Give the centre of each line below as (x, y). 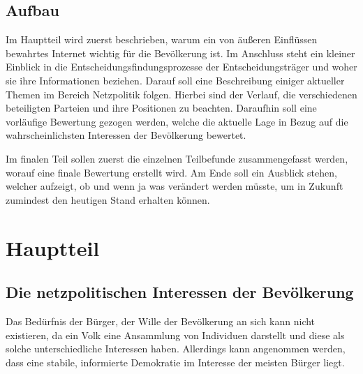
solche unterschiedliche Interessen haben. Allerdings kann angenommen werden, (176, 349)
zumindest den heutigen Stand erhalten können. (108, 199)
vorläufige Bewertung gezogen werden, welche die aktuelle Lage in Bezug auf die (177, 121)
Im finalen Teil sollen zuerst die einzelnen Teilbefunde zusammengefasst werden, (177, 158)
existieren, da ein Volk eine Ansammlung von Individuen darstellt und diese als (175, 335)
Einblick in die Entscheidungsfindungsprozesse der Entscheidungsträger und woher (181, 67)
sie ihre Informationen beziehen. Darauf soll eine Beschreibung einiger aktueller (175, 80)
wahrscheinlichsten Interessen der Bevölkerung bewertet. (126, 135)
